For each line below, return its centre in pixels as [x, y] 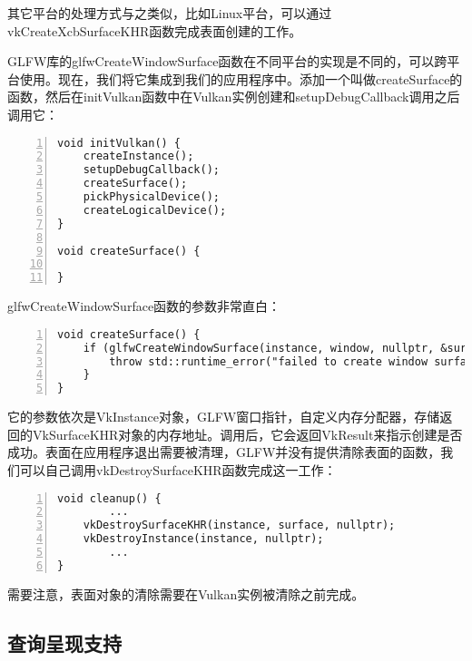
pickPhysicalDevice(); [151, 197]
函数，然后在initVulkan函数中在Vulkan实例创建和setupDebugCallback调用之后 [234, 97]
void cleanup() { [109, 498]
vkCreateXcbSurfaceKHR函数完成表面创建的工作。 [155, 30]
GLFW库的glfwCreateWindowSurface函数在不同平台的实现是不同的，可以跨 [227, 61]
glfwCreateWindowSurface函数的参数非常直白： [144, 306]
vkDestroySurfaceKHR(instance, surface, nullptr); [239, 525]
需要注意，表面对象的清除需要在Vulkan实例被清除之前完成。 [186, 593]
